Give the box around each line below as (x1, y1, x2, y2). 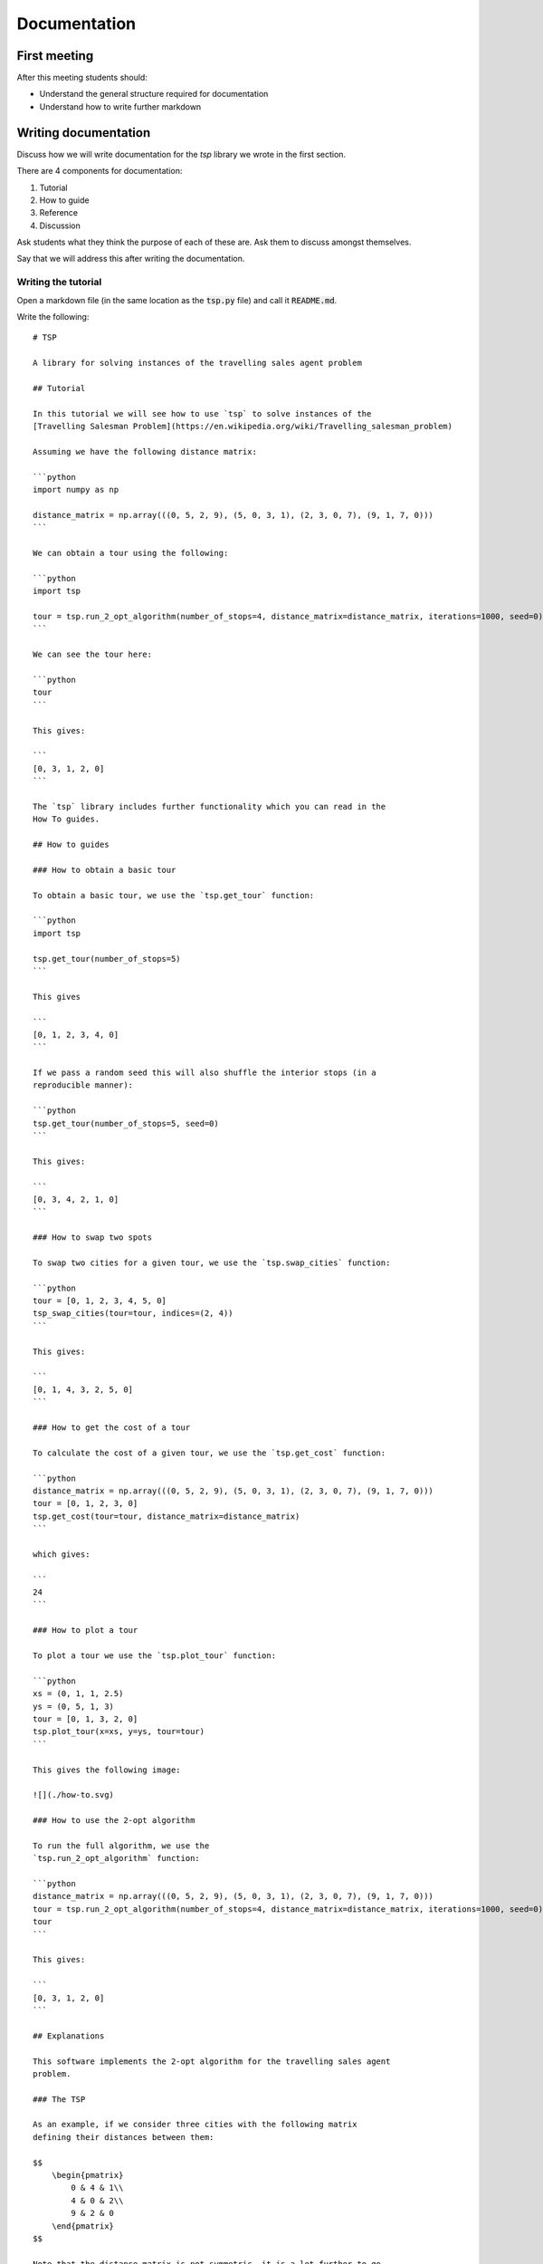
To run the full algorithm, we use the (33, 1840, 210, 1851)
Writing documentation (16, 125, 151, 140)
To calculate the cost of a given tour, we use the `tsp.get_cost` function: (33, 1447, 386, 1458)
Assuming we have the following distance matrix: (33, 446, 258, 456)
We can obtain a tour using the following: (33, 548, 229, 559)
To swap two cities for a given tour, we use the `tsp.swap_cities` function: (33, 1257, 391, 1268)
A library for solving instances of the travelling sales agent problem (33, 358, 362, 369)
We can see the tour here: (33, 649, 153, 660)
